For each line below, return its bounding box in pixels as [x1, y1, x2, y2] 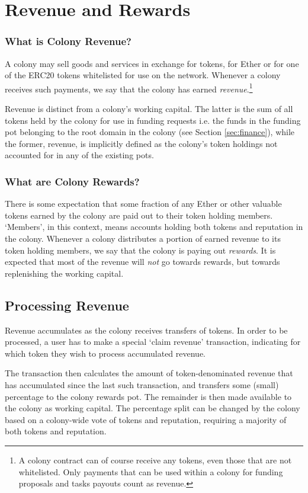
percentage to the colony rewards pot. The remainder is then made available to [5, 390, 292, 402]
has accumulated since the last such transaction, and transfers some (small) [5, 378, 279, 390]
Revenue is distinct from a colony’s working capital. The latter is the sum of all [5, 103, 293, 115]
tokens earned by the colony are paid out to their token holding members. [5, 209, 273, 221]
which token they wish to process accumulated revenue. [5, 347, 206, 359]
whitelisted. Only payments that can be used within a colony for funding [18, 465, 283, 478]
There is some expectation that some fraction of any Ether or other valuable [5, 197, 282, 210]
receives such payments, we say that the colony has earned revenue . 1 [5, 81, 253, 95]
